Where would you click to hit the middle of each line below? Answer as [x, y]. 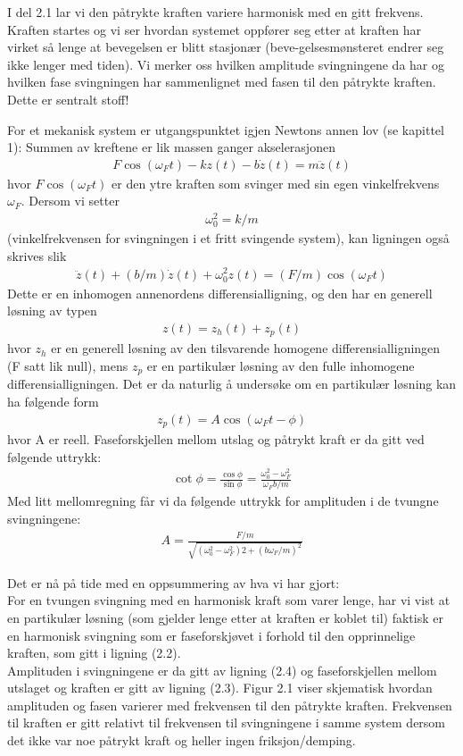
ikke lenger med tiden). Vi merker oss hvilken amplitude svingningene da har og [226, 64]
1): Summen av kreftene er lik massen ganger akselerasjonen [171, 147]
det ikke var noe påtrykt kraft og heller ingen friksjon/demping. [182, 740]
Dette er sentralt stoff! [68, 99]
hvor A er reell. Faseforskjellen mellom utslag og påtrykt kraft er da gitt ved [216, 439]
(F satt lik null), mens [68, 365]
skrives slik [37, 255]
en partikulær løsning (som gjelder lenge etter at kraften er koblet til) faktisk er [225, 617]
